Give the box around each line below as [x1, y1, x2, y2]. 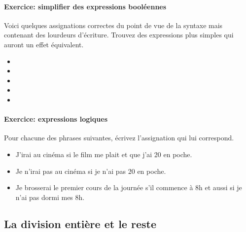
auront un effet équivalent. [4, 39, 84, 49]
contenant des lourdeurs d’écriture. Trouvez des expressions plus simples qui [4, 30, 234, 40]
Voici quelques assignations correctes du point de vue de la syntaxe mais [4, 20, 223, 30]
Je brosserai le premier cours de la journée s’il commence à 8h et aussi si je [15, 182, 242, 193]
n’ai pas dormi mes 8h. [15, 192, 85, 202]
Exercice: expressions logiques [4, 114, 108, 124]
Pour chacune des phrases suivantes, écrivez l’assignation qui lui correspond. [4, 133, 234, 143]
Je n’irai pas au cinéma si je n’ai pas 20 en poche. [15, 166, 166, 176]
